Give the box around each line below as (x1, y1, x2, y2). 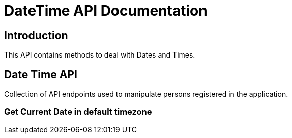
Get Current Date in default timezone (4, 106, 152, 117)
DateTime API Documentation (4, 2, 208, 19)
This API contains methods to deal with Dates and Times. (4, 50, 195, 60)
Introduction (4, 29, 68, 42)
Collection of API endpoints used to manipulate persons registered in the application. (4, 90, 288, 99)
